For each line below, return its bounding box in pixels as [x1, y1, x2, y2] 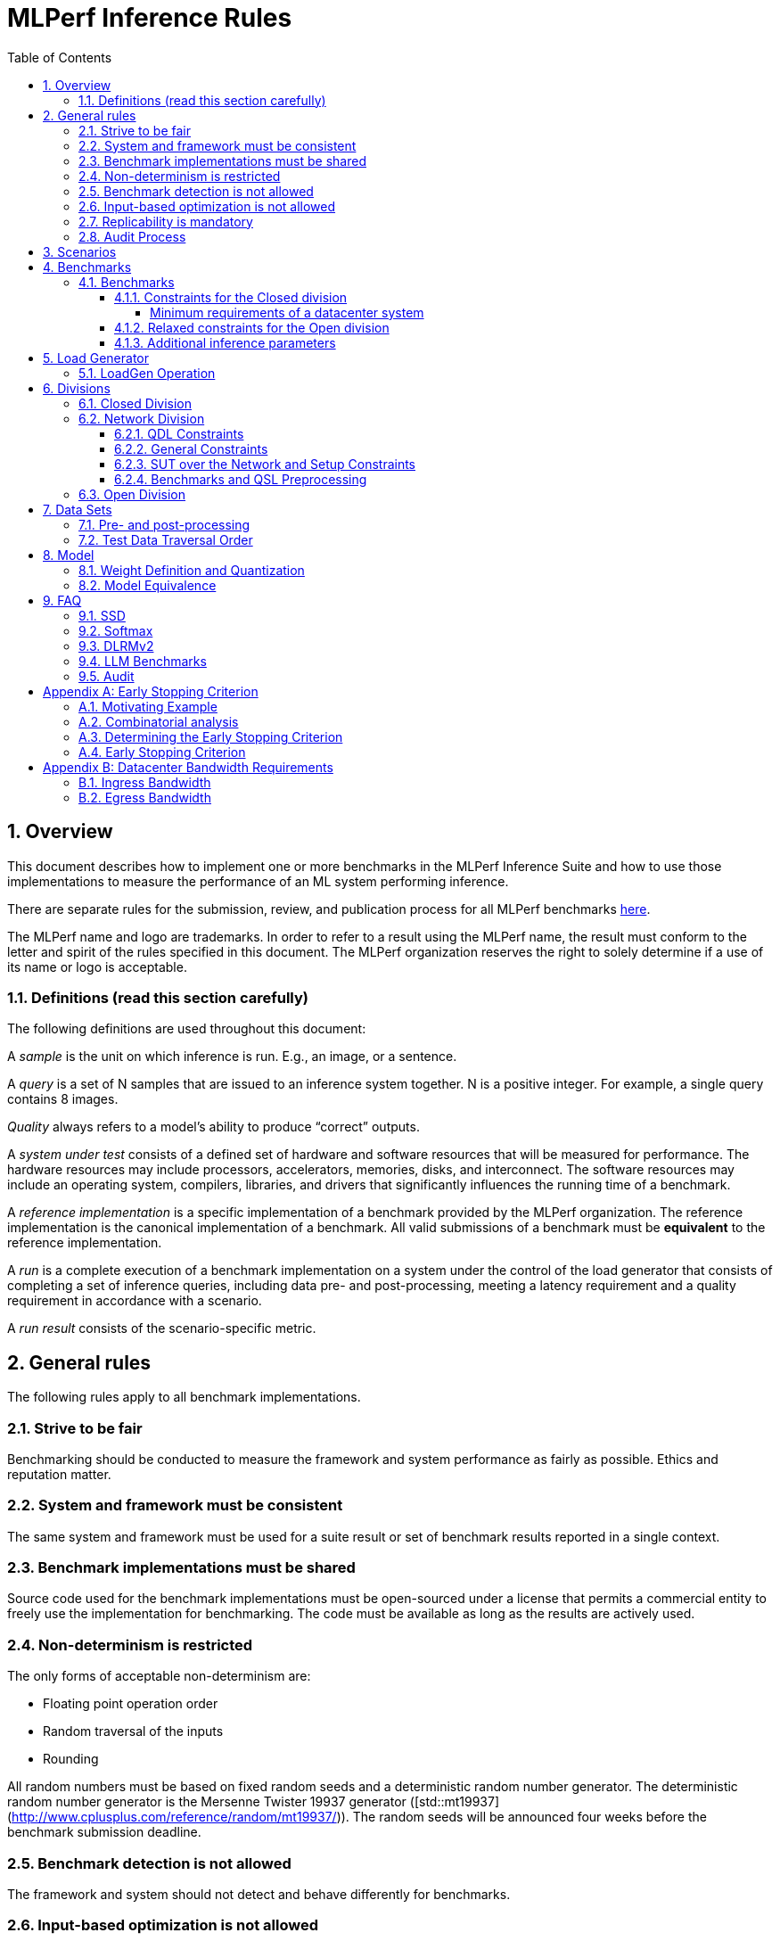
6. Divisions [43, 380, 111, 396]
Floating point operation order [43, 1696, 218, 1712]
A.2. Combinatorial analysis [78, 713, 239, 729]
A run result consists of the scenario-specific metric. [7, 1320, 316, 1336]
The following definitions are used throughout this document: [7, 1021, 366, 1037]
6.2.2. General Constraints [114, 440, 268, 456]
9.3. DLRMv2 [78, 637, 154, 654]
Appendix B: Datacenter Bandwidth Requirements [43, 759, 333, 775]
